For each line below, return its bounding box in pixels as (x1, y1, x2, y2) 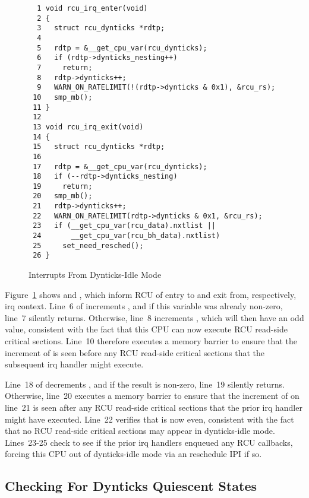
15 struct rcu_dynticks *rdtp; (33, 142, 165, 151)
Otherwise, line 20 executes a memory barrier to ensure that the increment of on (5, 389, 299, 402)
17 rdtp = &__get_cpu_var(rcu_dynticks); (33, 162, 207, 171)
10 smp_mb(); (33, 93, 93, 101)
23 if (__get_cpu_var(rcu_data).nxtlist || (33, 221, 216, 230)
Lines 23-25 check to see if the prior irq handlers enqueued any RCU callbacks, (5, 436, 293, 448)
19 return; (33, 182, 93, 191)
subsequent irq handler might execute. (5, 358, 144, 370)
